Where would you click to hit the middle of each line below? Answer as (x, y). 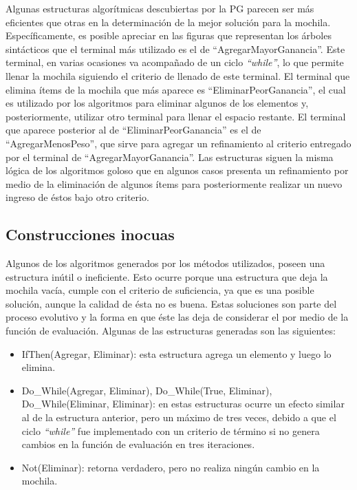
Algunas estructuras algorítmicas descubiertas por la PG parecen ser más (160, 8)
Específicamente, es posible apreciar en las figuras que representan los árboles (169, 35)
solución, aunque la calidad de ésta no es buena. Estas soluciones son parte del (171, 303)
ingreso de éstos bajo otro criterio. (77, 197)
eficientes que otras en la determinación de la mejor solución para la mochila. (168, 22)
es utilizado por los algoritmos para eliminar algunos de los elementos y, (157, 103)
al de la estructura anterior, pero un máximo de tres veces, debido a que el (179, 417)
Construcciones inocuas (90, 234)
